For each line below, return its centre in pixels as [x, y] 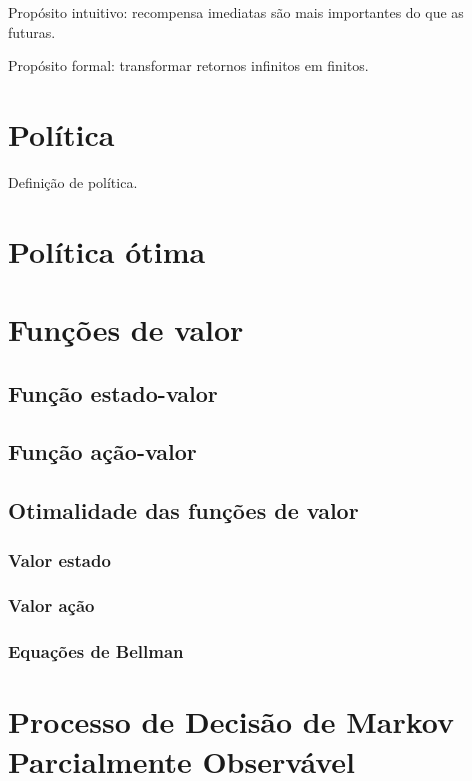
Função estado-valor [113, 392]
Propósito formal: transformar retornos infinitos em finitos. [188, 65]
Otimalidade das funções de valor [183, 510]
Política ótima [107, 250]
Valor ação [51, 605]
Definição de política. [73, 181]
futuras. [32, 31]
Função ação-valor [102, 451]
